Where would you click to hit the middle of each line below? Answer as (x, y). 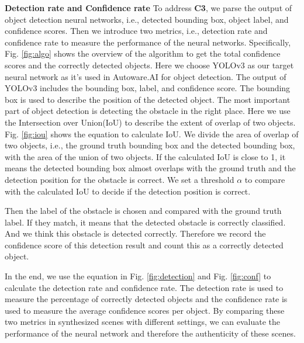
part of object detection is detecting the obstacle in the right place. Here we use (148, 111)
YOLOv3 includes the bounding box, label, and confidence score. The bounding (148, 88)
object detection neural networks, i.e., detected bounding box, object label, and (147, 19)
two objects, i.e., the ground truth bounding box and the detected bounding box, (150, 145)
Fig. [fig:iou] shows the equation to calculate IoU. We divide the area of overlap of (152, 134)
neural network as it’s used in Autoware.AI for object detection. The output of (146, 76)
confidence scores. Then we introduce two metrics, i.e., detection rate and (136, 31)
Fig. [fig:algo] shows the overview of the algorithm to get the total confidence (143, 53)
